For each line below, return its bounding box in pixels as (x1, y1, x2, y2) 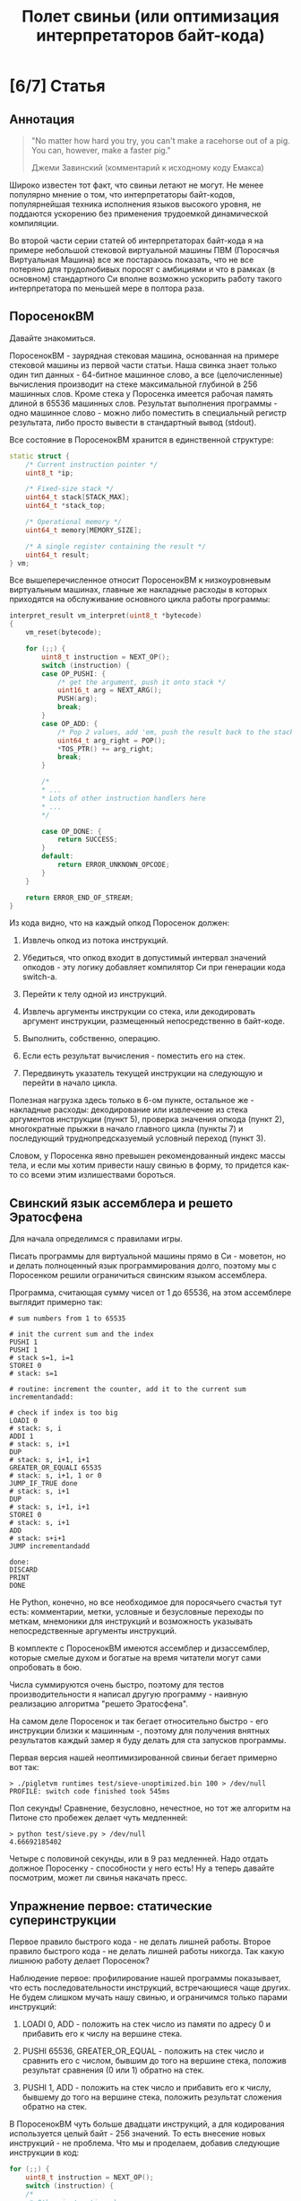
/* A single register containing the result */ (25, 541, 206, 551)
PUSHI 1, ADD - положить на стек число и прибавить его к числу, (21, 2083, 271, 2093)
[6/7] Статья (9, 76, 106, 96)
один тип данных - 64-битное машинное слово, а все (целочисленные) (9, 369, 284, 380)
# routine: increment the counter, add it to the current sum (9, 1385, 246, 1394)
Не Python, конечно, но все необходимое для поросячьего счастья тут (9, 1597, 282, 1608)
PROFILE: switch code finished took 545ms (9, 1787, 170, 1796)
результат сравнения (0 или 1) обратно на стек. (21, 2065, 204, 2075)
